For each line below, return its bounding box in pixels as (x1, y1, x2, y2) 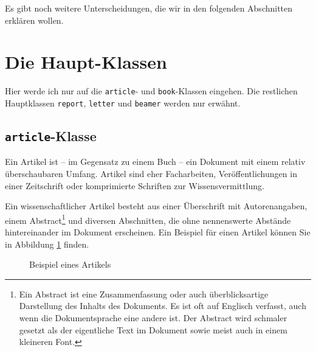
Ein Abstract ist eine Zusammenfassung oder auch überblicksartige (19, 287, 269, 300)
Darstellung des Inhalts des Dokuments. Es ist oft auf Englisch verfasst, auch (19, 299, 306, 312)
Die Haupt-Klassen (5, 49, 167, 74)
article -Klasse (5, 127, 97, 145)
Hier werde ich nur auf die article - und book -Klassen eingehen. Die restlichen (5, 85, 298, 97)
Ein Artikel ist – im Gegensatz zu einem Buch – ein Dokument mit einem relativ (5, 155, 306, 168)
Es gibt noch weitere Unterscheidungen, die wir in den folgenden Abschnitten (5, 2, 293, 14)
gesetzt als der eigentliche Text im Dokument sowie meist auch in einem (19, 323, 287, 336)
